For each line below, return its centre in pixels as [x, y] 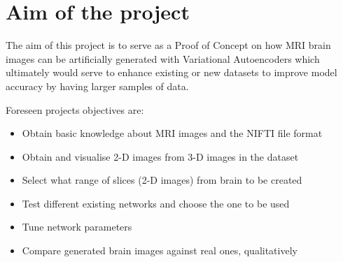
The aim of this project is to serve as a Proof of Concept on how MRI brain [168, 45]
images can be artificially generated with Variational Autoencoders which [163, 58]
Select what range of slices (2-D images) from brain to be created [162, 180]
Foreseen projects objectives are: [75, 109]
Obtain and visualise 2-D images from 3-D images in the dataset [160, 156]
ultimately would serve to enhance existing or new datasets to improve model [171, 72]
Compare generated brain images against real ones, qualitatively [160, 250]
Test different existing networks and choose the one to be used [156, 203]
